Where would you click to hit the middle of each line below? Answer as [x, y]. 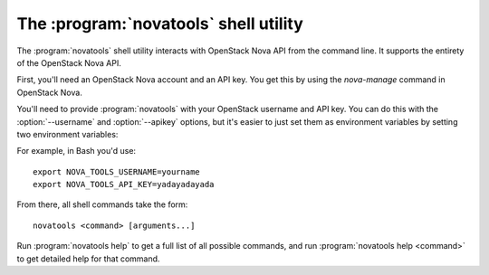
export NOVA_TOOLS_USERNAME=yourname [117, 171]
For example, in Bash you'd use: [76, 151]
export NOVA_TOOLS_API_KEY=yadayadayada [124, 185]
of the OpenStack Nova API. [69, 62]
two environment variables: [67, 134]
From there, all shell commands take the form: [102, 204]
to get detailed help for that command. [88, 259]
